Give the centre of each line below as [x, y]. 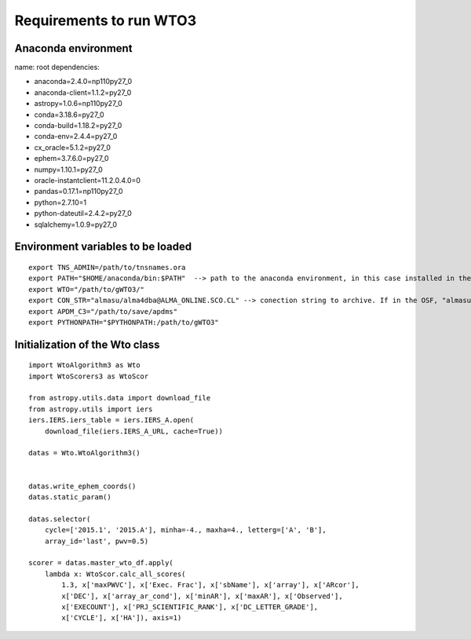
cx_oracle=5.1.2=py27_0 [73, 147]
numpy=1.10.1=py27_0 [69, 170]
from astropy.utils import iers [91, 409]
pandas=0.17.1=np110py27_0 [78, 192]
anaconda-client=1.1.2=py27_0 [83, 92]
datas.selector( [60, 519]
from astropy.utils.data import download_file [120, 398]
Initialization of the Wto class [87, 344]
